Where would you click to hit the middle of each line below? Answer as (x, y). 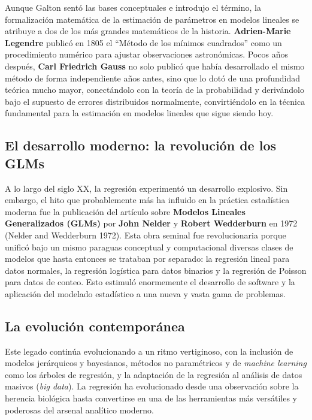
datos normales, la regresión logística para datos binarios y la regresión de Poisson (156, 270)
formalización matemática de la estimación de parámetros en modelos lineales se (152, 19)
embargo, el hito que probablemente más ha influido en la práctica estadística (147, 200)
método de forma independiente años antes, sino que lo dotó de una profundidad (153, 78)
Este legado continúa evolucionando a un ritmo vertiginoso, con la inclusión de (149, 351)
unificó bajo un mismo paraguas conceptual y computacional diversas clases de (149, 247)
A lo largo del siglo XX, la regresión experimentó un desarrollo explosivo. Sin (146, 188)
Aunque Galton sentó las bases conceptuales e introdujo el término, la (133, 7)
